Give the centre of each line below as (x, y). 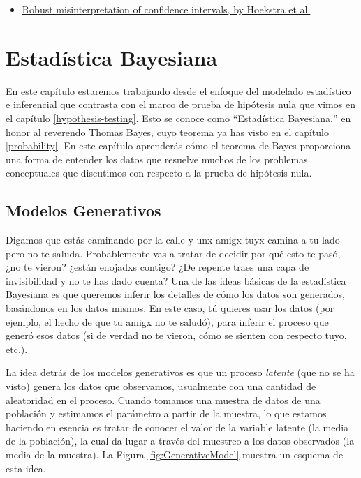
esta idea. (26, 468)
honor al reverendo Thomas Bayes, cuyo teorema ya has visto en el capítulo (167, 132)
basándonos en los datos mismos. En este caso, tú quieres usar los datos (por (170, 308)
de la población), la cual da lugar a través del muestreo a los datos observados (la (180, 441)
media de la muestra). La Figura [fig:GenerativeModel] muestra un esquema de (175, 454)
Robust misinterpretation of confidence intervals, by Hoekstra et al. (166, 9)
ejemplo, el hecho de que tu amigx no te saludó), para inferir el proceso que (167, 321)
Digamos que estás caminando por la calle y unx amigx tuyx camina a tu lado (173, 240)
